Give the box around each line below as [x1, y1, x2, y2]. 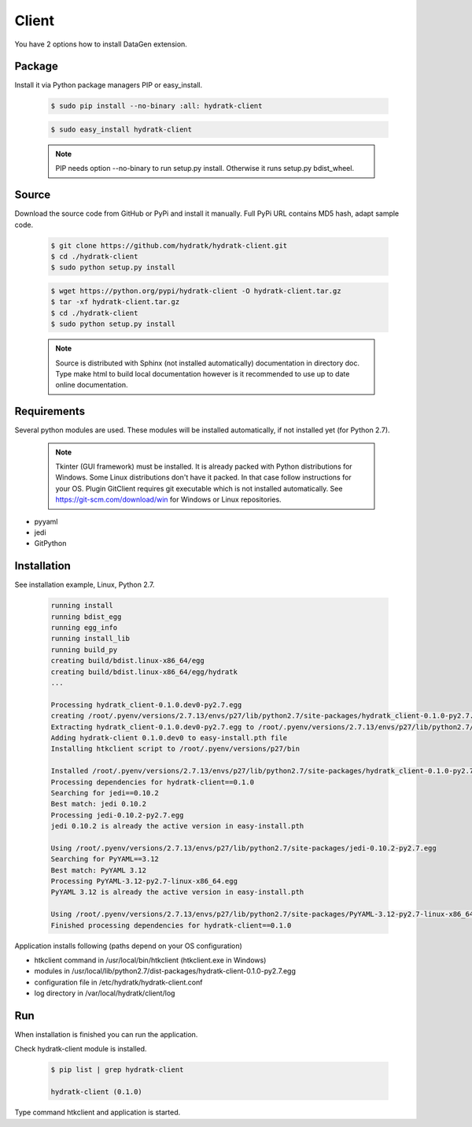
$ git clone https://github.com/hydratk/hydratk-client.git [50, 241, 288, 250]
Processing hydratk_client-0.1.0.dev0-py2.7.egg [50, 700, 242, 709]
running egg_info [50, 623, 118, 632]
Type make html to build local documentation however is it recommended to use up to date [55, 369, 350, 378]
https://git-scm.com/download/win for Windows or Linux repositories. [55, 495, 282, 504]
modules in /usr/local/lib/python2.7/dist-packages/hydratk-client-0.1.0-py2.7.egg [34, 966, 297, 976]
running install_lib [50, 634, 130, 643]
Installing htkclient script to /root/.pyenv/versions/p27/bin [50, 744, 301, 754]
